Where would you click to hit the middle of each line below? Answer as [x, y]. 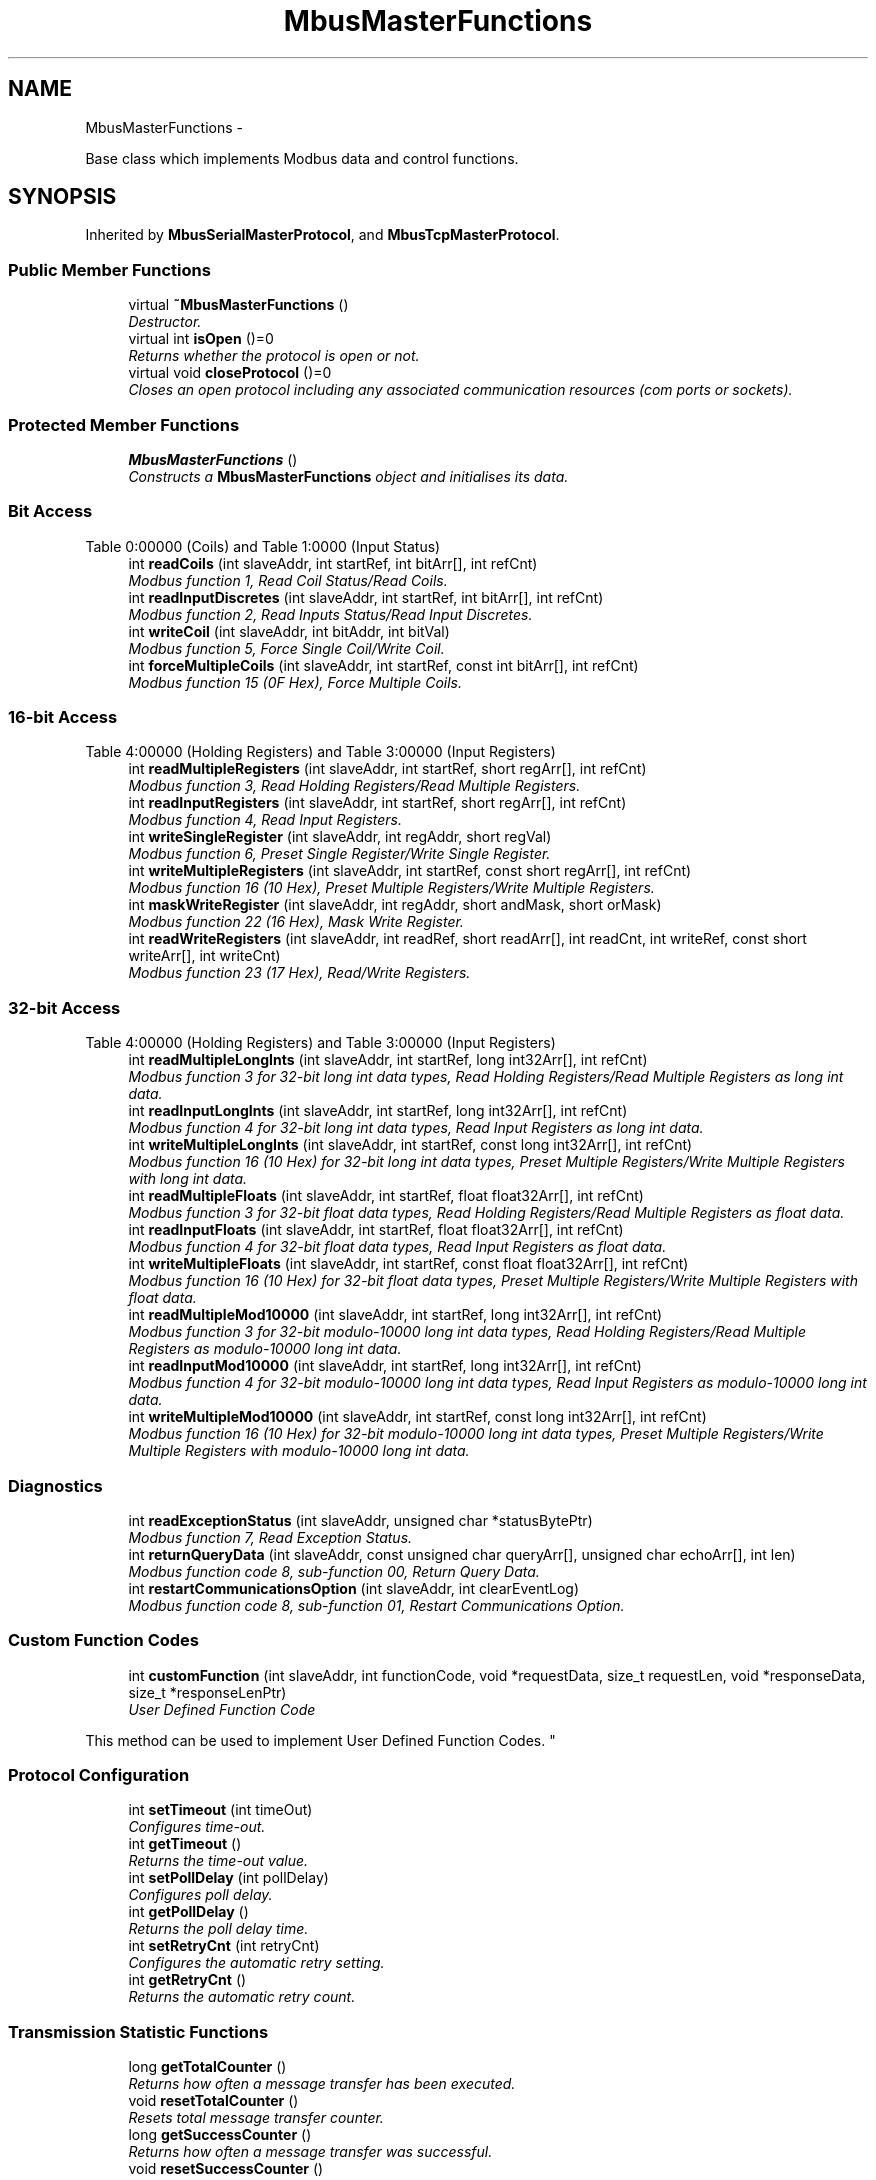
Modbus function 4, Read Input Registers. [265, 820]
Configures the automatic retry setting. [256, 1963]
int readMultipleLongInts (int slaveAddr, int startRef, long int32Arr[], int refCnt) [388, 1060]
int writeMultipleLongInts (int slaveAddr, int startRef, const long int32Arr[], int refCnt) [410, 1145]
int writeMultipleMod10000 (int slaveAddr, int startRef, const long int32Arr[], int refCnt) [417, 1417]
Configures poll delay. [200, 1895]
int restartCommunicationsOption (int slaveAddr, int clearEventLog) [354, 1588]
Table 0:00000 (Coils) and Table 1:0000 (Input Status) [263, 546]
